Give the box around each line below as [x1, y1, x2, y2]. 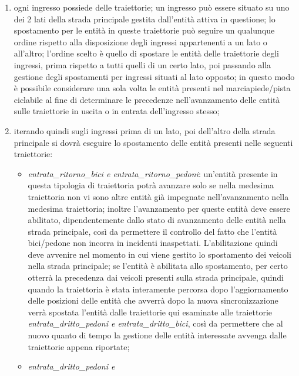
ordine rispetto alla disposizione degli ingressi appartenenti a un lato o [14, 35, 267, 48]
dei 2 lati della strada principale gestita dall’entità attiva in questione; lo [14, 12, 276, 25]
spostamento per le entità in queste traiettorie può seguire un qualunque [14, 24, 275, 36]
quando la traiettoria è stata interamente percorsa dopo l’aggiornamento [28, 282, 288, 295]
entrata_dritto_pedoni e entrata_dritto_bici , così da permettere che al [28, 317, 283, 330]
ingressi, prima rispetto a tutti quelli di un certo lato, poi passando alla [14, 58, 271, 71]
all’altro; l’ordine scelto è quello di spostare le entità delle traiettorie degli [14, 47, 279, 59]
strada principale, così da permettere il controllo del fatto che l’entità [28, 225, 277, 237]
